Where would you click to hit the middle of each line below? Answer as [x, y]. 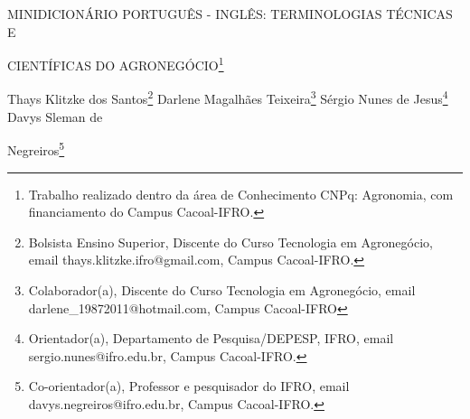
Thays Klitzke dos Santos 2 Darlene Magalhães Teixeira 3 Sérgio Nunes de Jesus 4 [228, 98]
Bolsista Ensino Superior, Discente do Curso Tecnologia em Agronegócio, [230, 242]
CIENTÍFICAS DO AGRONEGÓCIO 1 [116, 64]
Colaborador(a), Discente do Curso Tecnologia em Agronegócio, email [222, 289]
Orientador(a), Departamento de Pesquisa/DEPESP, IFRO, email [211, 338]
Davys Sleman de [55, 116]
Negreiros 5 [36, 149]
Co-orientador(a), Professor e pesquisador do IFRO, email [189, 386]
